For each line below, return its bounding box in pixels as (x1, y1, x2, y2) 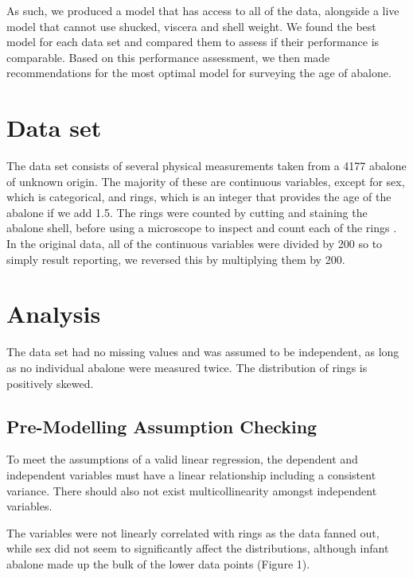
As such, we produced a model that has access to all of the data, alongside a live (6, 2, 399, 18)
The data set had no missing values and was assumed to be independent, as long (6, 343, 399, 360)
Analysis (6, 297, 101, 330)
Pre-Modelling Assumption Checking (6, 413, 318, 438)
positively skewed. (6, 374, 94, 391)
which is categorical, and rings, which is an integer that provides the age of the (6, 188, 392, 205)
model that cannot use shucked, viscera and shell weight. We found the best (6, 17, 376, 34)
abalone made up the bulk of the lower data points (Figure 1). (6, 555, 310, 572)
